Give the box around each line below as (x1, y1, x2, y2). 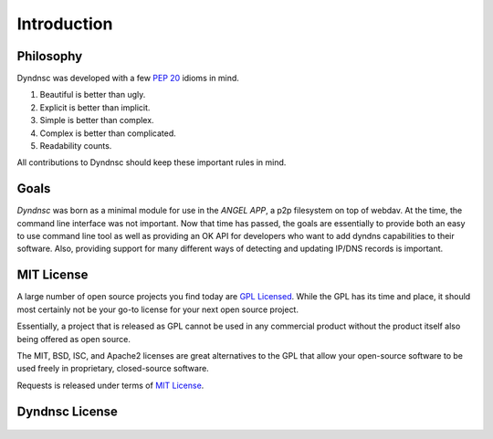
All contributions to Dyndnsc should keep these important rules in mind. (16, 157, 287, 168)
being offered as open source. (16, 333, 131, 344)
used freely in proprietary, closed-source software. (16, 363, 209, 374)
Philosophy (16, 48, 83, 64)
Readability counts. (39, 141, 112, 152)
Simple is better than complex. (39, 115, 154, 126)
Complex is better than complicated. (39, 128, 177, 139)
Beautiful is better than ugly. (39, 89, 146, 100)
